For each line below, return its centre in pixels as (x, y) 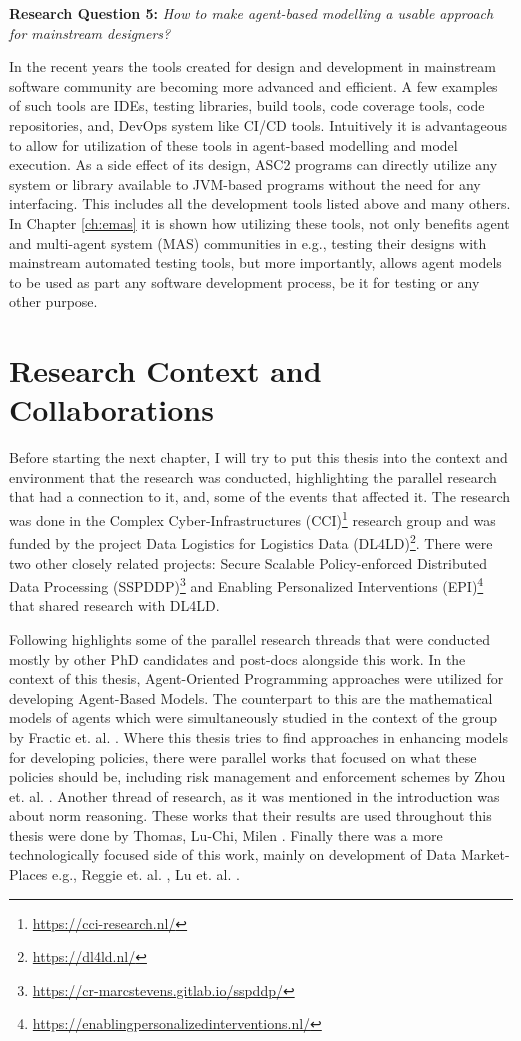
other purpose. (53, 301)
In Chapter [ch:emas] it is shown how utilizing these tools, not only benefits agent (259, 222)
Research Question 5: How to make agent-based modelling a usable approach (251, 13)
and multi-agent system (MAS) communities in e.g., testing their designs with (248, 242)
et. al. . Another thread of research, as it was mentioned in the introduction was (254, 795)
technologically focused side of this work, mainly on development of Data (233, 854)
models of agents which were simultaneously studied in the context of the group (253, 717)
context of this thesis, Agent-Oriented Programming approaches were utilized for (256, 678)
